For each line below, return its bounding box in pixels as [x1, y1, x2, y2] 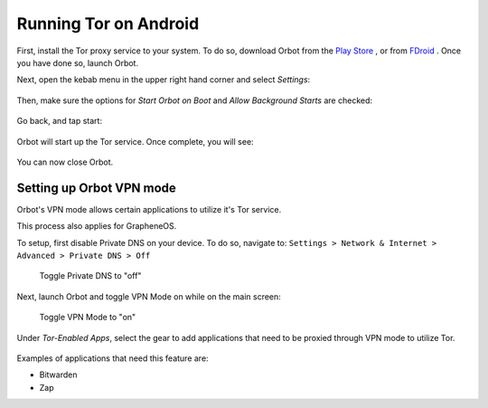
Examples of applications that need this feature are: [16, 353, 209, 364]
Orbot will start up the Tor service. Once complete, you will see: [16, 136, 254, 147]
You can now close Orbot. [16, 157, 114, 167]
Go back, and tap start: [16, 116, 103, 127]
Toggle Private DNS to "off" [39, 270, 142, 281]
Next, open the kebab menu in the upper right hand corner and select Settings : [16, 74, 311, 85]
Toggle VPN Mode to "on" [39, 312, 136, 323]
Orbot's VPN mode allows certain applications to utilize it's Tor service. [16, 204, 282, 214]
